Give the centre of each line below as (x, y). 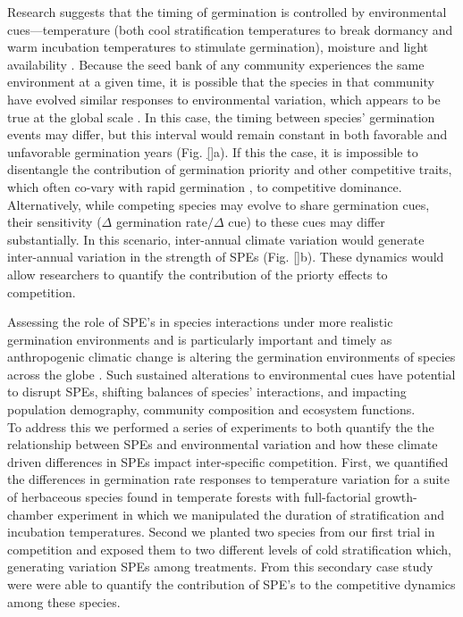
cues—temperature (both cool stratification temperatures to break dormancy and (230, 29)
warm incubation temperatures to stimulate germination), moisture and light (218, 47)
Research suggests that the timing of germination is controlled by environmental (227, 12)
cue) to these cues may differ (307, 222)
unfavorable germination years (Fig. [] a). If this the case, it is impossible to (213, 151)
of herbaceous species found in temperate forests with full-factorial (189, 497)
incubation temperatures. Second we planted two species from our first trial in (221, 532)
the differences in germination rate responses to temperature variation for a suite (228, 479)
